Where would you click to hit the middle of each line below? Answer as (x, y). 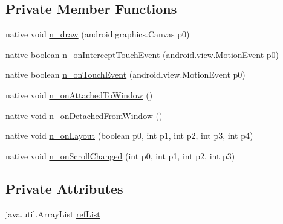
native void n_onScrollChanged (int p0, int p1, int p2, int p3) (120, 155)
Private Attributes (64, 188)
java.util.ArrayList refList (53, 213)
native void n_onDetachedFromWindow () (84, 115)
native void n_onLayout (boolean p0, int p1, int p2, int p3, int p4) (129, 136)
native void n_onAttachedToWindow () (79, 94)
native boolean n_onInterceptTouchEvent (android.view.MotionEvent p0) (142, 54)
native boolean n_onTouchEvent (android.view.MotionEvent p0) (125, 75)
